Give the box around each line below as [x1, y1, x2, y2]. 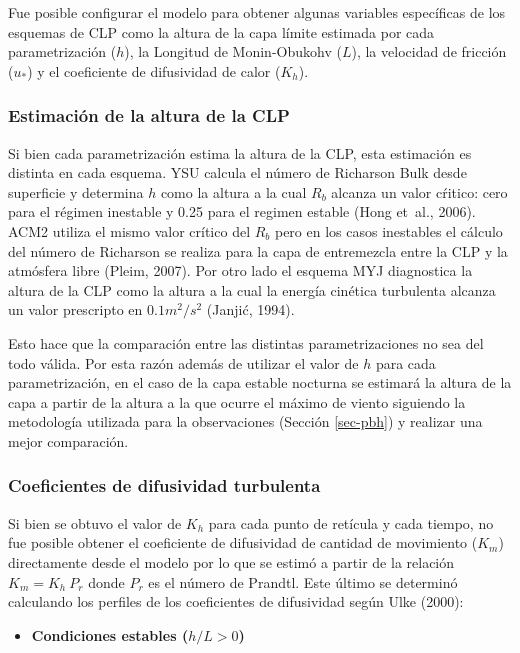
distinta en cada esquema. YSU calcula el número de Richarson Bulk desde [8, 162, 467, 183]
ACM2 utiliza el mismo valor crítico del [8, 220, 251, 241]
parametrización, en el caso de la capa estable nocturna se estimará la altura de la [8, 372, 512, 393]
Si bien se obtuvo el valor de [8, 512, 182, 533]
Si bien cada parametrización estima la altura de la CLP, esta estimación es [8, 142, 472, 163]
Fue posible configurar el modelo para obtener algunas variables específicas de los [8, 2, 506, 22]
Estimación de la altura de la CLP [8, 103, 290, 128]
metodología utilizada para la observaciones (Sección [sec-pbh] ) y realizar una [8, 411, 483, 432]
